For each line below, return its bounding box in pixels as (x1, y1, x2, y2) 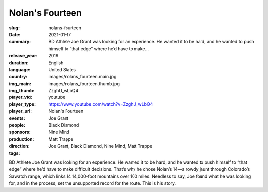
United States (48, 66, 76, 72)
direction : (9, 143, 30, 149)
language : (9, 66, 31, 72)
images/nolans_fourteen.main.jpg (48, 74, 117, 80)
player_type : (9, 101, 36, 107)
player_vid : (9, 95, 32, 100)
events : (9, 115, 25, 121)
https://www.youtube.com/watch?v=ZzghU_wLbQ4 (48, 101, 153, 107)
